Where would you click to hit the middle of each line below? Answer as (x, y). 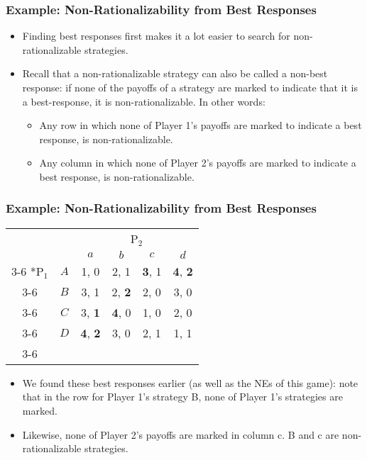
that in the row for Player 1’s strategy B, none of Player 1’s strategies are (182, 397)
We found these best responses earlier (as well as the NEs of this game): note (190, 382)
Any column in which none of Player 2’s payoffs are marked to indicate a (198, 163)
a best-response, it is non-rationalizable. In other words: (144, 101)
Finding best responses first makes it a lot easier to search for (156, 36)
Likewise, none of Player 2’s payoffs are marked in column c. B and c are (181, 434)
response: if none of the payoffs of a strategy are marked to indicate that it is (190, 87)
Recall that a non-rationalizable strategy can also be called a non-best (175, 73)
